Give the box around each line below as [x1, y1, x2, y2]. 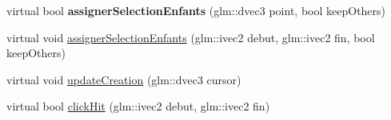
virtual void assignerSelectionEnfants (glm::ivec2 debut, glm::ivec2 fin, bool [6, 29, 375, 45]
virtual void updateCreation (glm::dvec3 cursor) [6, 71, 241, 87]
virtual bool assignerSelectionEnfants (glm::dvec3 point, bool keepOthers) [6, 2, 386, 18]
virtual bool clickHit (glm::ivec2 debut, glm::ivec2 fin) [6, 98, 270, 114]
